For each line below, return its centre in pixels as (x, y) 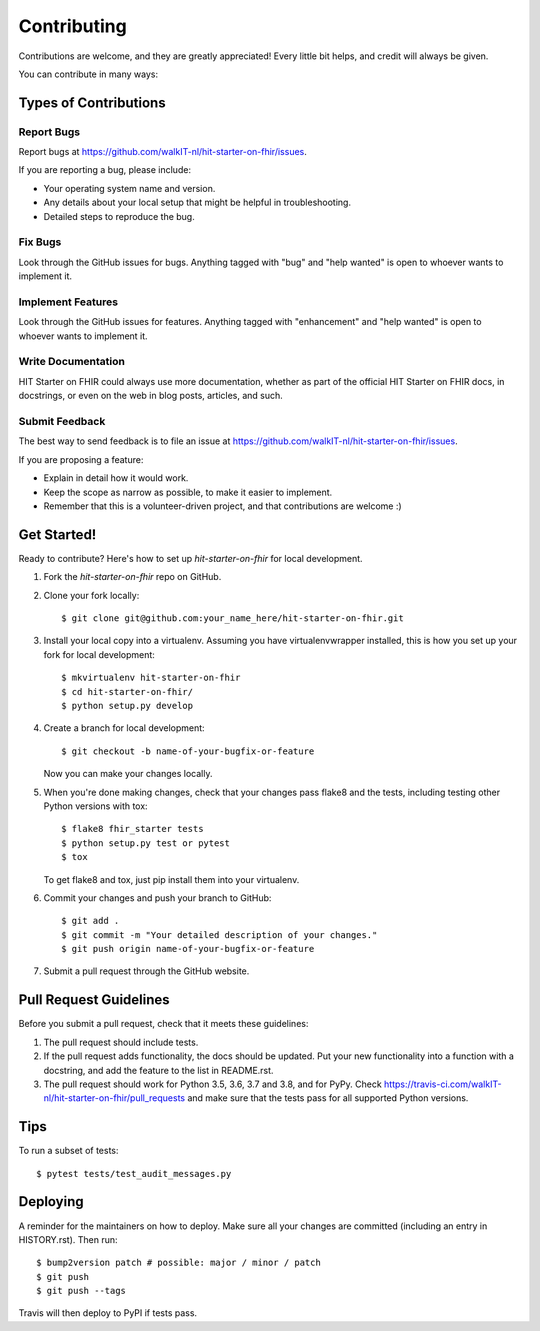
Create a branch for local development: (124, 728)
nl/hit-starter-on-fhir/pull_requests (114, 1098)
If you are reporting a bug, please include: (105, 170)
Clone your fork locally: (91, 595)
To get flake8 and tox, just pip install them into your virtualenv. (171, 879)
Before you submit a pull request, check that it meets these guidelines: (163, 1024)
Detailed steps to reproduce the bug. (119, 216)
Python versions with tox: (96, 806)
